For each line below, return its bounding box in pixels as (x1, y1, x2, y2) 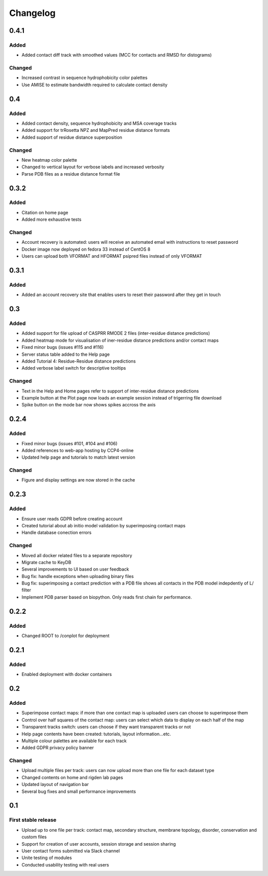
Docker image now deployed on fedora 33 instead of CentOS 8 (21, 246, 151, 252)
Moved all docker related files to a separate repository (21, 552, 133, 558)
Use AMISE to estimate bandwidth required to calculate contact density (21, 82, 168, 88)
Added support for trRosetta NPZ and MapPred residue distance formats (21, 127, 170, 133)
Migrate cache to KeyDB (21, 559, 71, 565)
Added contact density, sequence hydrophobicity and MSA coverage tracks (21, 120, 177, 126)
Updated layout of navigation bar (21, 781, 89, 787)
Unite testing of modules (21, 855, 72, 861)
